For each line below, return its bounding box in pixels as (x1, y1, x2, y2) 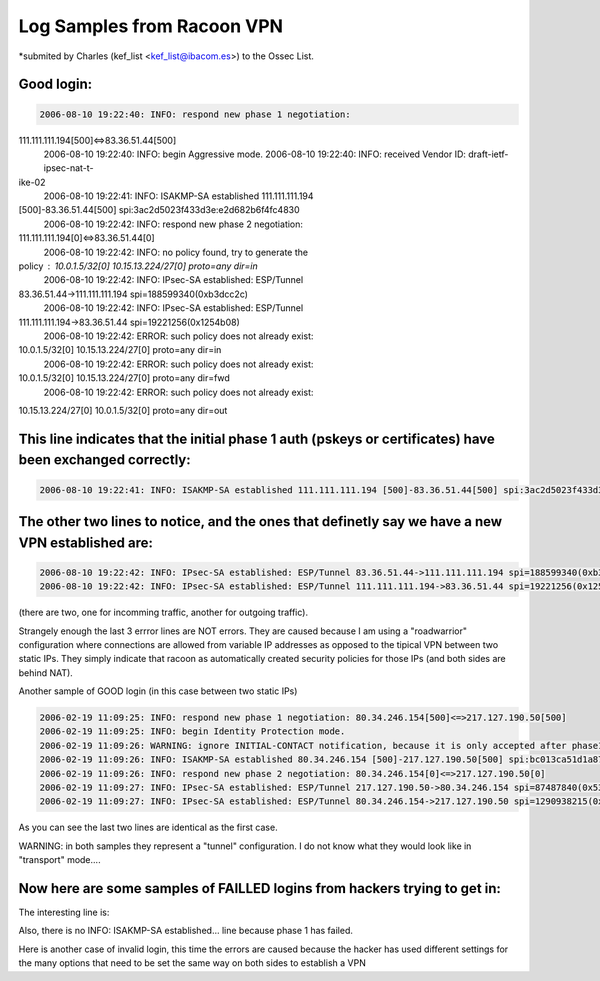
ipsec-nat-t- (43, 162, 94, 174)
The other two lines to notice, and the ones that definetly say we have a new (18, 513, 503, 530)
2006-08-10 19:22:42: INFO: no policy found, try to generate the (43, 246, 309, 258)
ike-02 (18, 176, 46, 188)
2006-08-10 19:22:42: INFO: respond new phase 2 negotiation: (43, 218, 304, 230)
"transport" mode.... (18, 854, 101, 866)
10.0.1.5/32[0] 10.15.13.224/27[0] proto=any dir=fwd (18, 372, 230, 384)
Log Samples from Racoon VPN (18, 15, 284, 37)
